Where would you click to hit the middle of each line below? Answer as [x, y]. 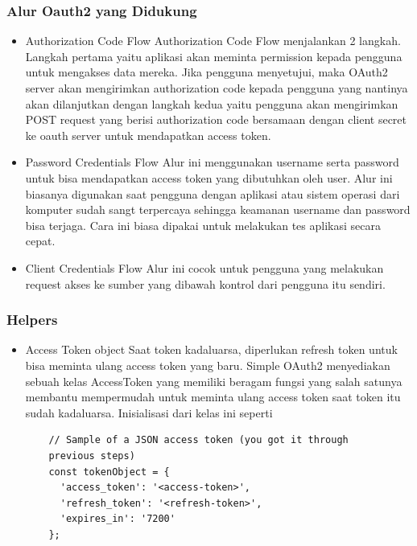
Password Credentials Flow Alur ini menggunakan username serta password [212, 162]
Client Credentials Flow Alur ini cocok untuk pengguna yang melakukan [204, 267]
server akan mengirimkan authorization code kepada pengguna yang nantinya [217, 88]
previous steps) [92, 456]
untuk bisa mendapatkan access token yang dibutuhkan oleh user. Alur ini [209, 177]
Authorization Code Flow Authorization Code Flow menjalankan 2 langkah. [213, 41]
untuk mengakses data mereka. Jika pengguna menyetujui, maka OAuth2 [206, 72]
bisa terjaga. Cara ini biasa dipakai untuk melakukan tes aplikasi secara [203, 225]
